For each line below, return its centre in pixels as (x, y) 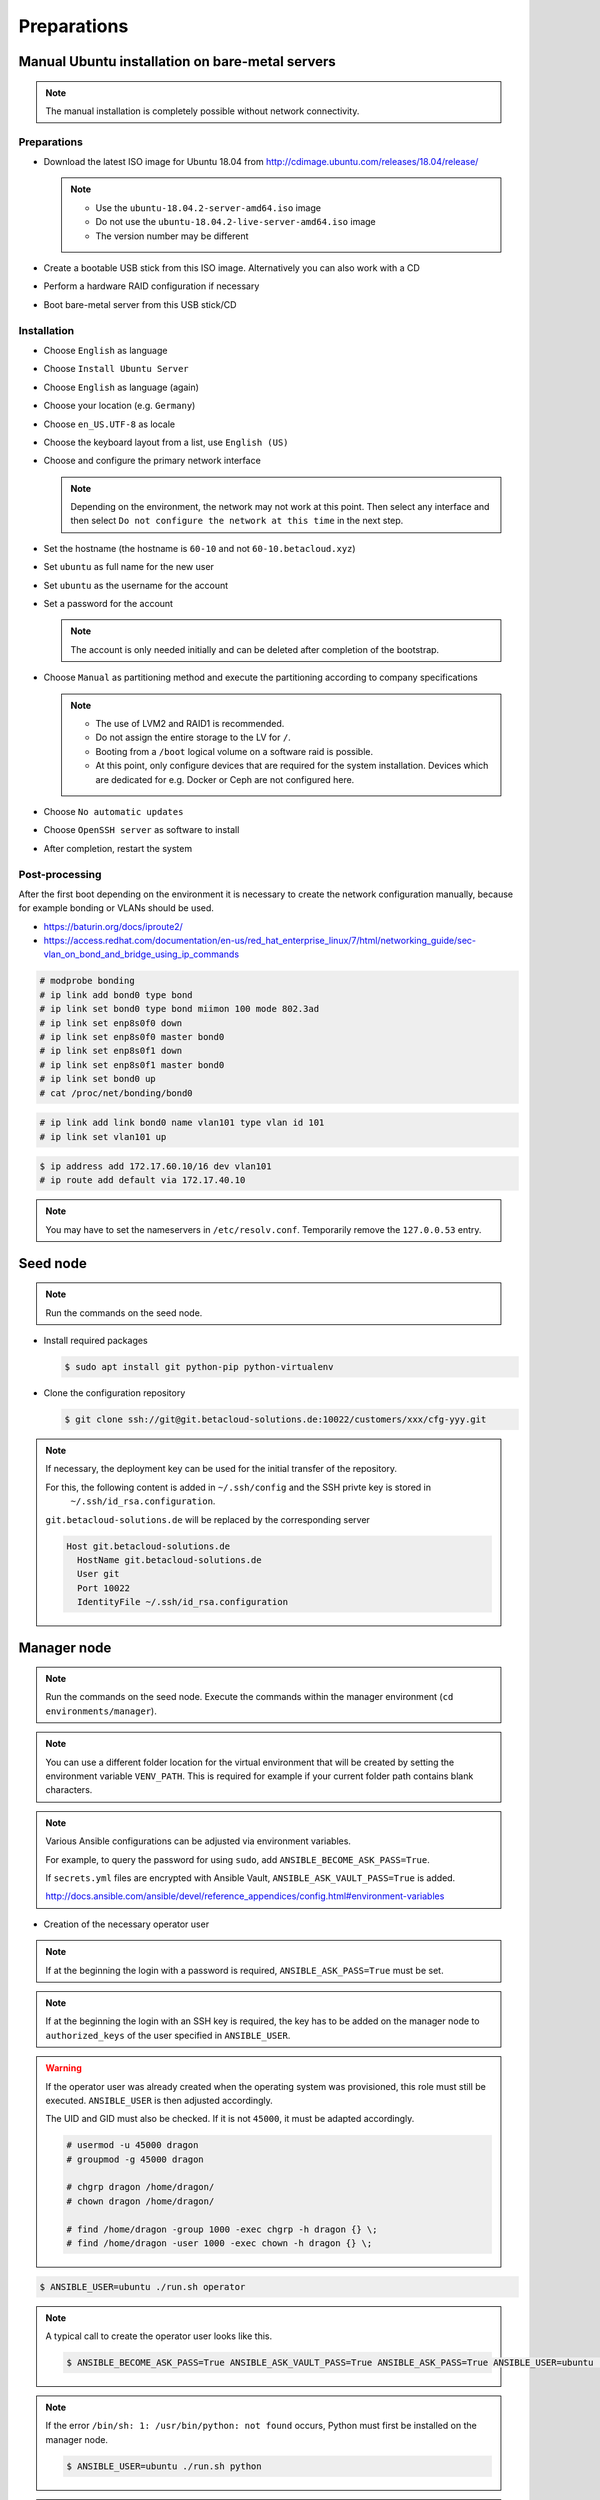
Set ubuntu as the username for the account (136, 585)
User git (98, 1574)
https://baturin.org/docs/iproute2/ (113, 926)
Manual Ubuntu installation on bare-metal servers (177, 61)
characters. (69, 1790)
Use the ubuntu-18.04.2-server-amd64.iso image (208, 207)
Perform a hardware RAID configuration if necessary (151, 286)
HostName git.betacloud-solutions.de (169, 1559)
